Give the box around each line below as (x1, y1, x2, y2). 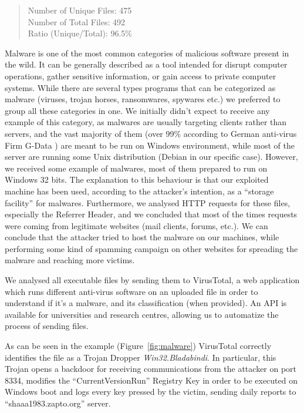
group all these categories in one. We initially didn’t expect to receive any (5, 104, 270, 116)
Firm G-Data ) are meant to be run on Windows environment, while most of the (5, 139, 295, 151)
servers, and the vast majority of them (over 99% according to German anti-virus (5, 127, 297, 139)
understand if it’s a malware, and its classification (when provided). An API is (5, 297, 287, 309)
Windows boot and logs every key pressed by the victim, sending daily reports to (5, 385, 296, 398)
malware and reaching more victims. (5, 254, 135, 266)
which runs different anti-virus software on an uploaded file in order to (5, 285, 258, 297)
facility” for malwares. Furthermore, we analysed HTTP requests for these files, (5, 196, 291, 209)
